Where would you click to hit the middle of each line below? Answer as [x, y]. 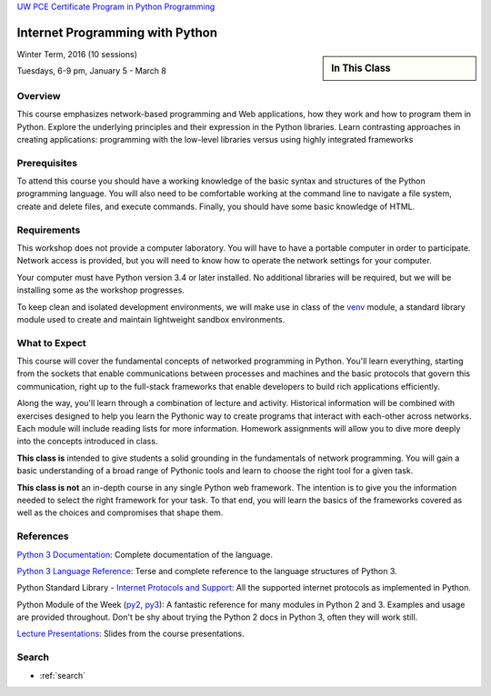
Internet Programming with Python [117, 32]
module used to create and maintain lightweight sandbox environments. [151, 319]
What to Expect [51, 343]
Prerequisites [47, 163]
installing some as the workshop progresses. [101, 290]
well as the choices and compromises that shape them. [120, 512]
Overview [39, 95]
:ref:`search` [63, 675]
